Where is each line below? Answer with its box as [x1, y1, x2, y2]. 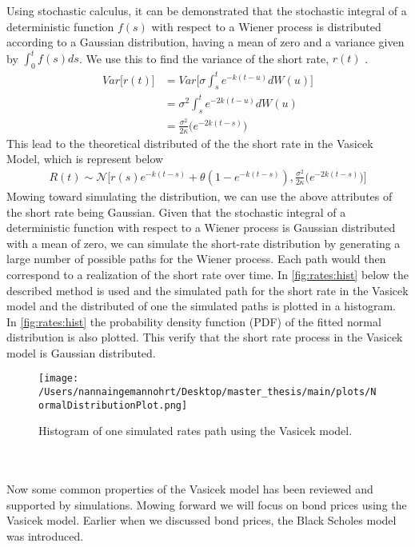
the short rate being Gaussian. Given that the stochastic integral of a [6, 203, 346, 220]
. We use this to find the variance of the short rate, [78, 50, 329, 66]
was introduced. [6, 528, 84, 544]
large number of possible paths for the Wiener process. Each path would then [6, 250, 386, 267]
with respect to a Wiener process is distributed [151, 18, 381, 34]
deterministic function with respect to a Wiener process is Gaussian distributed [6, 219, 396, 236]
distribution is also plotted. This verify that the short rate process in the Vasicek [6, 329, 403, 345]
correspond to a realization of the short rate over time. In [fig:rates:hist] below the [6, 266, 409, 282]
